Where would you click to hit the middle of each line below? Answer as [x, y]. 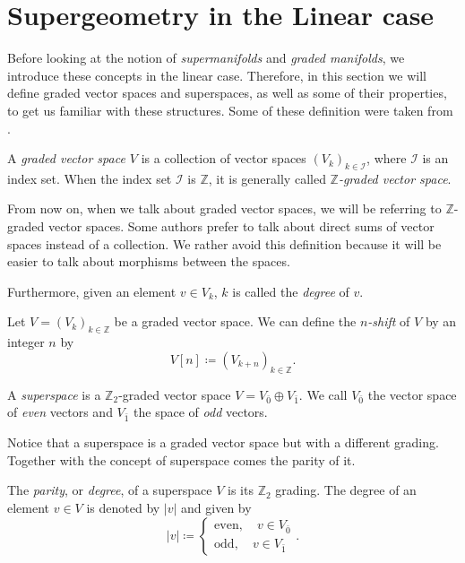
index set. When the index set [90, 178]
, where [387, 158]
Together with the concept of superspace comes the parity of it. [181, 459]
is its [241, 490]
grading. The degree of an [346, 490]
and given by [216, 507]
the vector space [412, 394]
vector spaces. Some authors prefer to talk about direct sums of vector [241, 226]
